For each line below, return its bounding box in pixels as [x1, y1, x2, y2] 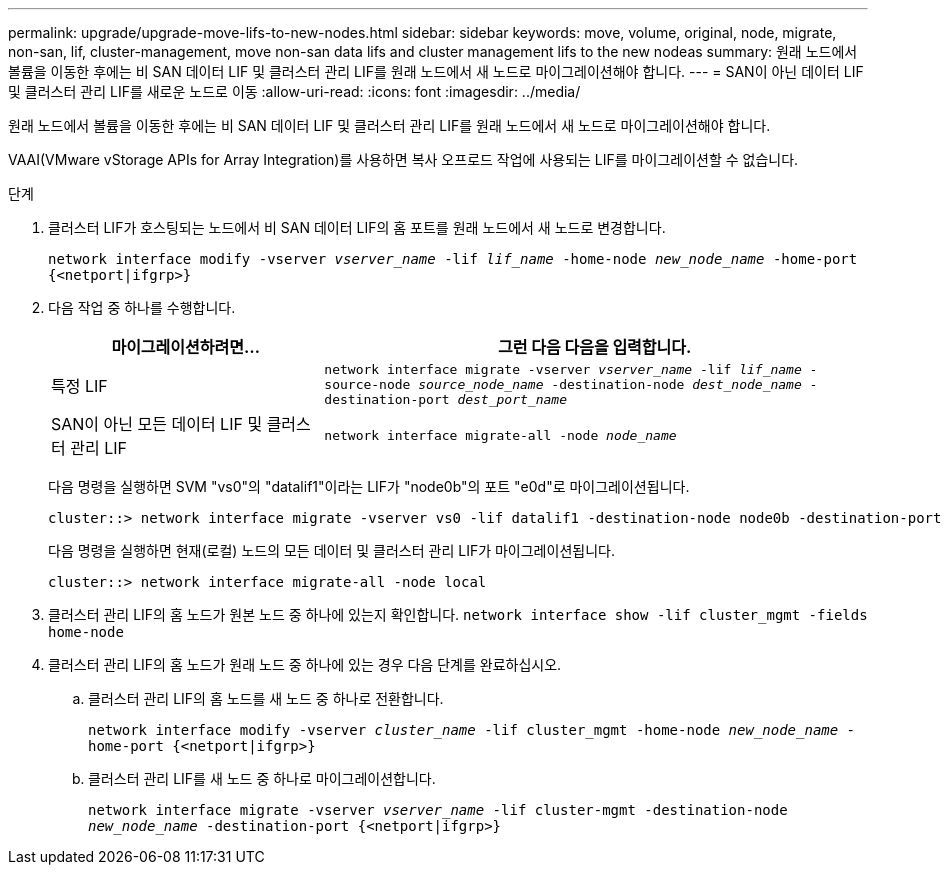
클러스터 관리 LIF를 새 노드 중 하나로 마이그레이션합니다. [88, 770, 436, 787]
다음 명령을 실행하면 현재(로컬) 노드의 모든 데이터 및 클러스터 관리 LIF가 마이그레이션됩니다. [48, 542, 615, 559]
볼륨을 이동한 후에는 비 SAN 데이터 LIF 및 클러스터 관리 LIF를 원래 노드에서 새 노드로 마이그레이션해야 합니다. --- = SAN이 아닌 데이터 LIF [8, 63, 864, 80]
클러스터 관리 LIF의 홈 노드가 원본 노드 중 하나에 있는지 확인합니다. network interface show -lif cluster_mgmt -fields [48, 606, 868, 623]
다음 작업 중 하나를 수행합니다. [48, 299, 236, 316]
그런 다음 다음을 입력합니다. [497, 337, 692, 357]
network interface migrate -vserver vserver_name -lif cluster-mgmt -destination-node [88, 802, 788, 818]
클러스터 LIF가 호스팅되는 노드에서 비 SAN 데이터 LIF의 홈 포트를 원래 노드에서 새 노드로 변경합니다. [48, 219, 666, 236]
